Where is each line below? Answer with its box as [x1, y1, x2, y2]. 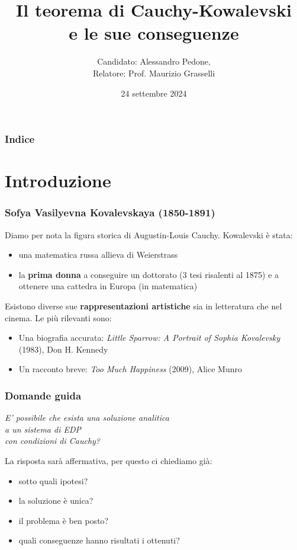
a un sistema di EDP [5, 423, 82, 435]
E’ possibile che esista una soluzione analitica [5, 411, 169, 424]
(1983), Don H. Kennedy [18, 343, 108, 355]
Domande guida [5, 388, 82, 402]
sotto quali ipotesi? [18, 474, 88, 487]
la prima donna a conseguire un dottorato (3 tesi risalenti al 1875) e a [18, 268, 279, 280]
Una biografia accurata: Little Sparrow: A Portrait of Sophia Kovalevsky [18, 331, 280, 344]
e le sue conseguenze [69, 21, 239, 45]
